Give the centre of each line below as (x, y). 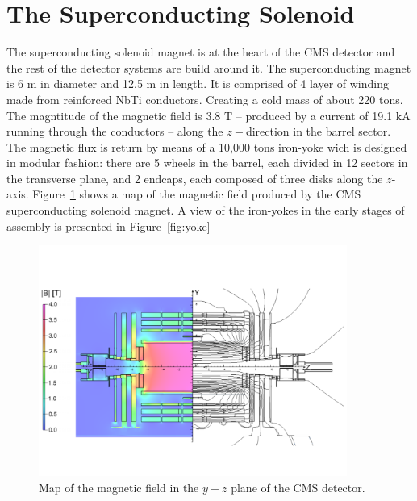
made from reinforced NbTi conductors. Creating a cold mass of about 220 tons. (205, 99)
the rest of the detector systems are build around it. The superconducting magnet (209, 67)
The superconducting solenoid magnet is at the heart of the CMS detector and (201, 52)
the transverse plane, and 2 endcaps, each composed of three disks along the (195, 178)
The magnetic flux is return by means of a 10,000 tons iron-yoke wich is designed (207, 146)
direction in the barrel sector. (318, 131)
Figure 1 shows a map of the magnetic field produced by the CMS (197, 194)
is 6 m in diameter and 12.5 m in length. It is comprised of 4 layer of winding (198, 83)
